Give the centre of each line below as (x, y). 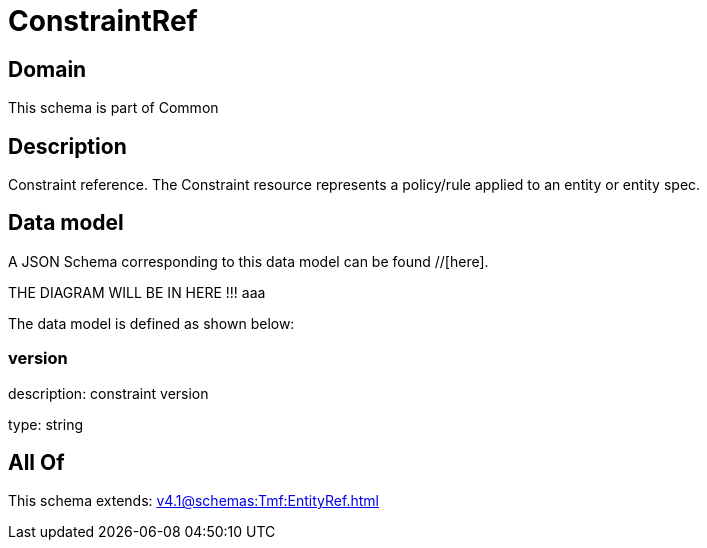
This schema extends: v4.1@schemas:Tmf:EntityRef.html (193, 501)
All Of (36, 463)
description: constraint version (108, 393)
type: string (46, 424)
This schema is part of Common (113, 108)
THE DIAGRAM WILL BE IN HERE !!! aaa (137, 292)
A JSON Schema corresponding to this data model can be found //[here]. (248, 261)
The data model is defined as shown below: (151, 323)
